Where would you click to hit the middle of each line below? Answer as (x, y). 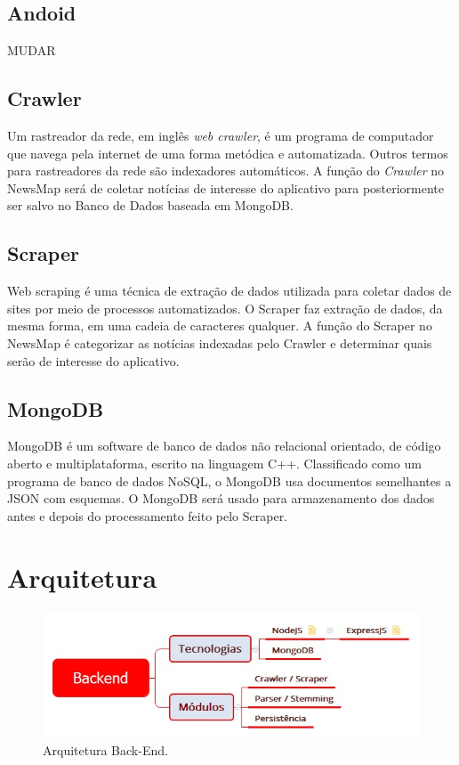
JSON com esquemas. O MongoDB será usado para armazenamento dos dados (221, 498)
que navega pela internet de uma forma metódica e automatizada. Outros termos (228, 153)
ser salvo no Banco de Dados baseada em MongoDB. (150, 205)
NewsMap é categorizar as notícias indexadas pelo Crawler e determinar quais (220, 342)
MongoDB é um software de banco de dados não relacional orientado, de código (224, 446)
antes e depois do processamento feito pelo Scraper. (148, 515)
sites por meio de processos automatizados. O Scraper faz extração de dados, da (225, 308)
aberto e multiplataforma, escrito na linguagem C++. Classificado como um (214, 463)
